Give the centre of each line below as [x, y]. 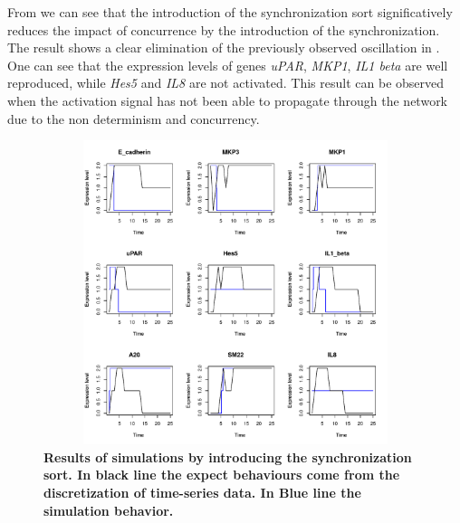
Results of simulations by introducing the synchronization [228, 456]
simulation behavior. [109, 510]
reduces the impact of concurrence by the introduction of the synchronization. [224, 29]
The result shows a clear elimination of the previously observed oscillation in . [224, 48]
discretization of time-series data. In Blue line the [202, 492]
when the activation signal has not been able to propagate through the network [228, 100]
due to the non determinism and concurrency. [134, 118]
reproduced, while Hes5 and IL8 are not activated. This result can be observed [226, 83]
